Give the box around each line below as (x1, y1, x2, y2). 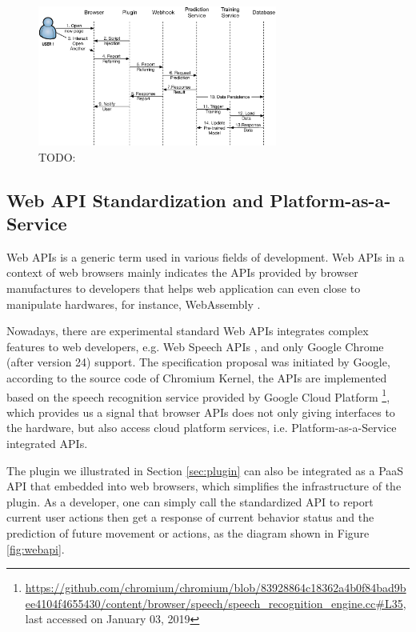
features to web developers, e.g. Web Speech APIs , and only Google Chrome (6, 338, 384, 354)
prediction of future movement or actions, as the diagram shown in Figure (6, 525, 370, 541)
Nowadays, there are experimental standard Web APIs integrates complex (6, 322, 369, 339)
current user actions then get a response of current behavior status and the (6, 509, 374, 526)
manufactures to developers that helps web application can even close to (6, 280, 361, 297)
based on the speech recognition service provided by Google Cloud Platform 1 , (6, 386, 390, 405)
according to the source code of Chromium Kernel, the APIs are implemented (6, 370, 387, 386)
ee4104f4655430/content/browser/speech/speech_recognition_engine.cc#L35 (25, 594, 403, 611)
